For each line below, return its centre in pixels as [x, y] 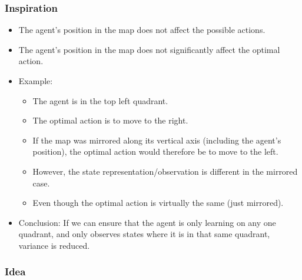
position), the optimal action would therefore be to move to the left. [155, 151]
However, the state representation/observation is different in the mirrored [165, 171]
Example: [36, 81]
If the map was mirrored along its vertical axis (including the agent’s [157, 140]
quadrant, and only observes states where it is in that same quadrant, [144, 234]
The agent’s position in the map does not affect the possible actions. [142, 30]
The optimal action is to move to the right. [110, 120]
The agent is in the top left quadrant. [100, 100]
